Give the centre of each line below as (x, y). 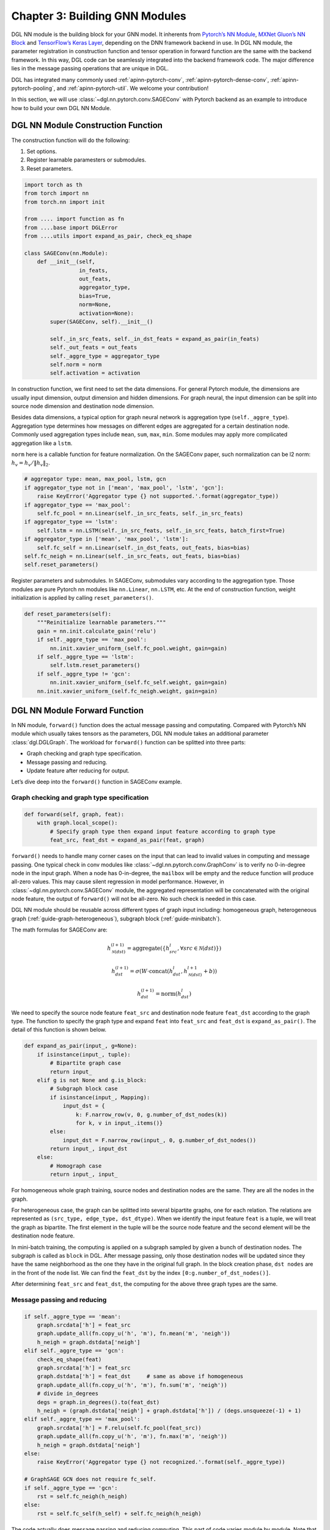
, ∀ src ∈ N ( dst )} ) (200, 948)
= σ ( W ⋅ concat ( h (152, 971)
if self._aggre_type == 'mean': (73, 1316)
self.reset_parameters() (61, 565)
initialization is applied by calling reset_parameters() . (82, 598)
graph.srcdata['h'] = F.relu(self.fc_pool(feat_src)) (119, 1428)
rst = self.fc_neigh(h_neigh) (82, 1496)
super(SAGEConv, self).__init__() (101, 322)
